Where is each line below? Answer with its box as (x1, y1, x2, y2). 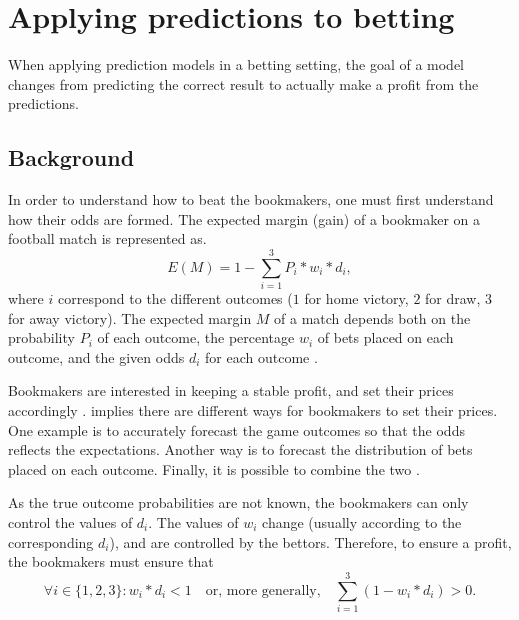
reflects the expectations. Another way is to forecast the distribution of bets (8, 439, 473, 460)
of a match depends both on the (274, 307, 471, 328)
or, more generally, (205, 583, 321, 598)
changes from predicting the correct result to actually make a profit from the (8, 73, 479, 94)
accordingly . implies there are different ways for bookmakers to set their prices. (8, 399, 498, 420)
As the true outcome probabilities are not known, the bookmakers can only (8, 492, 469, 513)
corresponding (8, 531, 94, 552)
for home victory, (304, 288, 409, 309)
